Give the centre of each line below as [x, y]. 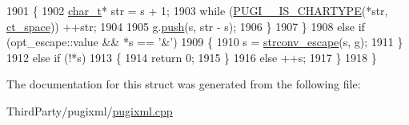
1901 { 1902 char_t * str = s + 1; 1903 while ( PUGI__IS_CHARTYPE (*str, [197, 10]
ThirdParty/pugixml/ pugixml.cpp [90, 110]
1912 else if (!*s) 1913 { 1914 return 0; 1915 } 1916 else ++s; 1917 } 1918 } [192, 57]
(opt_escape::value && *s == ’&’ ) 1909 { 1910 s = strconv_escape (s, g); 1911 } [205, 42]
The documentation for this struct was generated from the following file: [184, 84]
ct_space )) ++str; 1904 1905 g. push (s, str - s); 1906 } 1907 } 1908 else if [186, 26]
